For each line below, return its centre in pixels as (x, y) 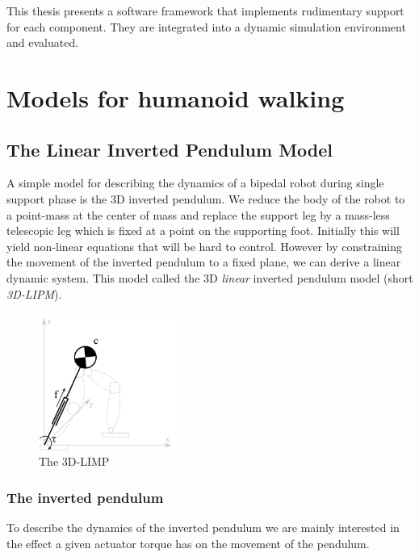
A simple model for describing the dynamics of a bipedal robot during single (195, 183)
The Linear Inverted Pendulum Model (170, 149)
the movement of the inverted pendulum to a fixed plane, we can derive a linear (204, 262)
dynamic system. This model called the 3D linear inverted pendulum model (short (210, 277)
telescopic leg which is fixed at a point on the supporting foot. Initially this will (203, 230)
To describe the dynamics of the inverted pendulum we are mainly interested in (203, 528)
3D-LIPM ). (34, 293)
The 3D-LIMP (74, 461)
